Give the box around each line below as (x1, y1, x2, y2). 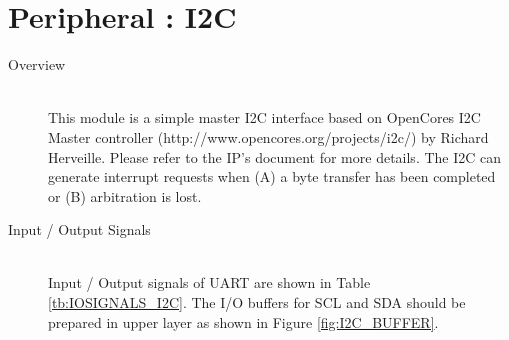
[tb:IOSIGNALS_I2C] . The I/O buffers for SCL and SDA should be (48, 292, 466, 313)
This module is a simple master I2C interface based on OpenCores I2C (48, 107, 481, 128)
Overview (8, 54, 66, 75)
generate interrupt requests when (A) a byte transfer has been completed (48, 166, 496, 187)
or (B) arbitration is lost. (48, 185, 202, 206)
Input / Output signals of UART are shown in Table (48, 272, 371, 293)
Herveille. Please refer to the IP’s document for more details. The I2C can (48, 146, 502, 167)
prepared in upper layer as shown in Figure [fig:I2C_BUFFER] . (48, 311, 439, 332)
